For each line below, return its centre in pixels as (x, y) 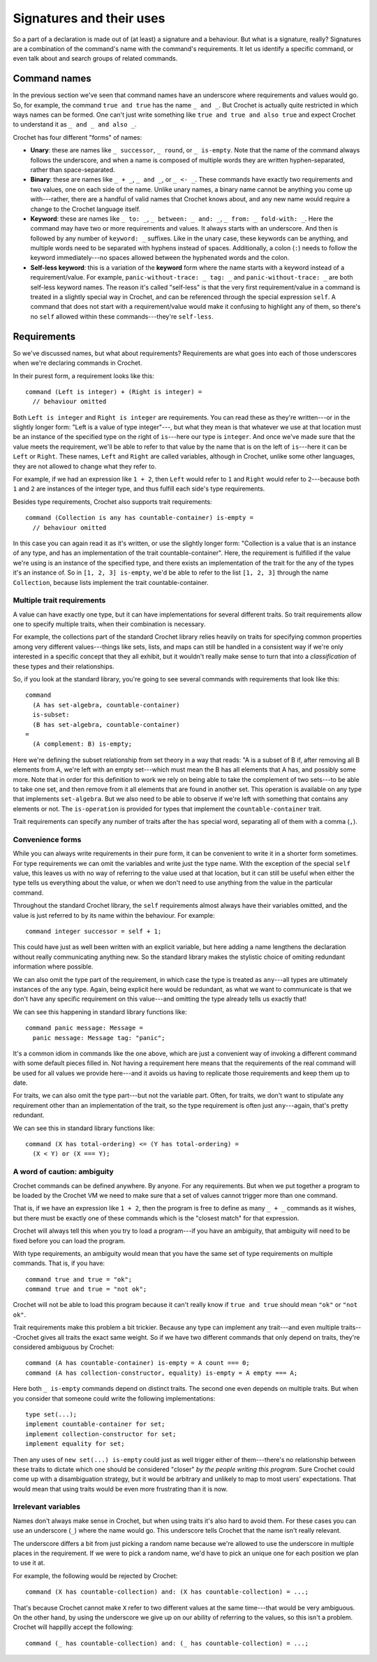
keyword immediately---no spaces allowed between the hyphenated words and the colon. (160, 258)
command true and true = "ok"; (79, 1279)
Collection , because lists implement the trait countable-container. (111, 582)
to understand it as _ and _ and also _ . (75, 124)
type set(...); (51, 1414)
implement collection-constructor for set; (101, 1434)
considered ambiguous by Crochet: (64, 1347)
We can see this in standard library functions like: (84, 1128)
